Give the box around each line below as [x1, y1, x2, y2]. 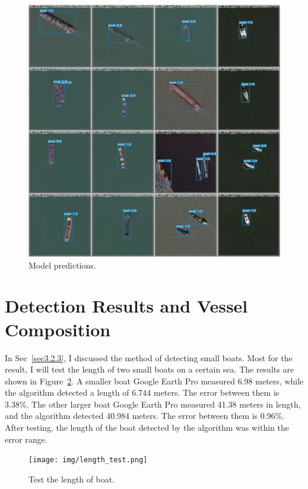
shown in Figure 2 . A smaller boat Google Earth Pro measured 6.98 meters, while [5, 374, 304, 387]
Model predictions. [28, 258, 96, 271]
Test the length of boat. [28, 472, 115, 485]
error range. [5, 433, 47, 445]
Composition [5, 317, 111, 341]
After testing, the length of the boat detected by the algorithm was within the [5, 421, 289, 434]
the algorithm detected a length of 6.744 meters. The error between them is [5, 386, 280, 399]
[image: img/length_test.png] [28, 456, 148, 465]
